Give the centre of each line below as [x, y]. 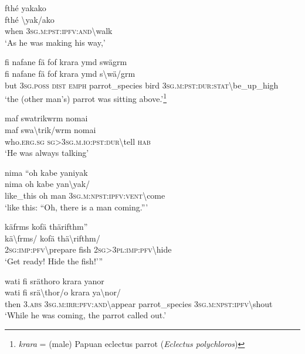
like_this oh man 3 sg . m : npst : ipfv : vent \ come [85, 195]
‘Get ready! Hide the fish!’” [54, 261]
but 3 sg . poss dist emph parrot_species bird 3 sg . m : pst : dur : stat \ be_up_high [142, 85]
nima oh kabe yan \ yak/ [48, 184]
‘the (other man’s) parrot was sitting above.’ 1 [86, 98]
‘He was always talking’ [47, 153]
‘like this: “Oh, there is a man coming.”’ [77, 207]
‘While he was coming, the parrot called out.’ [86, 315]
